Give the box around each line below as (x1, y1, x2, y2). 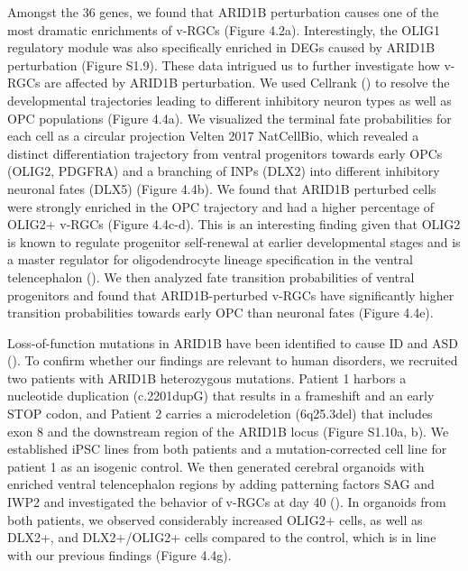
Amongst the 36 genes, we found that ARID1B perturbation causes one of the (7, 3, 439, 21)
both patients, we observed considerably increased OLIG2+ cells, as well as (7, 510, 423, 529)
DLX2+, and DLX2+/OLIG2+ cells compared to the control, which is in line (7, 528, 436, 547)
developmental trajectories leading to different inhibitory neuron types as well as (7, 90, 452, 109)
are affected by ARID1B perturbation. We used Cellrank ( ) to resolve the (44, 73, 450, 92)
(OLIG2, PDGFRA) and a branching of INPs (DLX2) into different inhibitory (7, 161, 440, 180)
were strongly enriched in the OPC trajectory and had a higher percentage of (7, 197, 435, 216)
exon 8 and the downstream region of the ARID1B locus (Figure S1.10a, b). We (7, 421, 449, 440)
